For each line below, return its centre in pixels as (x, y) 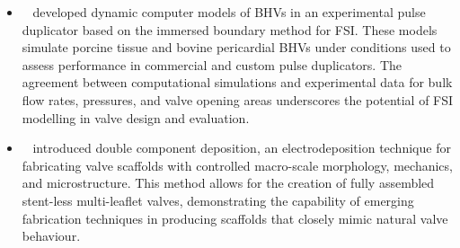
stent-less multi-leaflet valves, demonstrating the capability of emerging (218, 200)
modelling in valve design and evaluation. (136, 117)
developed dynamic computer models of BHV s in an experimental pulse (229, 12)
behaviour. (51, 236)
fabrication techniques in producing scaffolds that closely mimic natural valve (235, 218)
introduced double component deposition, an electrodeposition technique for (242, 148)
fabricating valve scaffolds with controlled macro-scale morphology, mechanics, (237, 165)
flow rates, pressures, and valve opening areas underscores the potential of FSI (238, 99)
